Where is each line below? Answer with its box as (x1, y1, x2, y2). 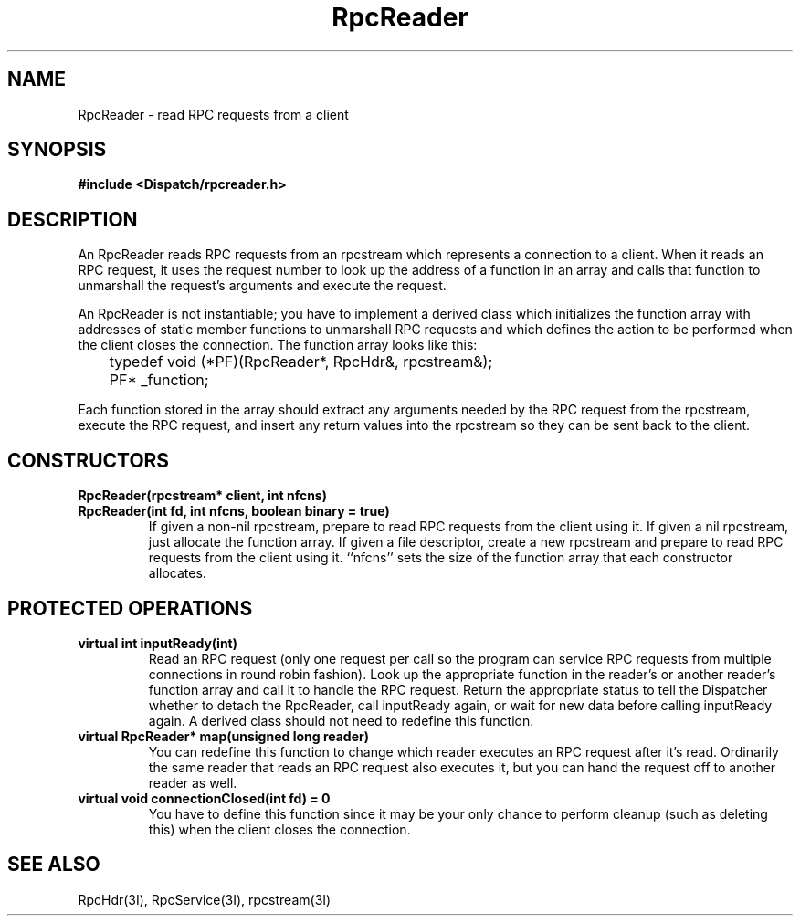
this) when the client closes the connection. (148, 821, 411, 837)
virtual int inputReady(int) (78, 635, 238, 651)
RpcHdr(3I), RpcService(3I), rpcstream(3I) (78, 891, 332, 907)
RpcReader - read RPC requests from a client (78, 106, 349, 122)
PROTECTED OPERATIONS (7, 596, 253, 620)
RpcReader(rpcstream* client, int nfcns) (78, 488, 327, 504)
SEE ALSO (7, 853, 100, 876)
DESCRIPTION (7, 207, 138, 231)
